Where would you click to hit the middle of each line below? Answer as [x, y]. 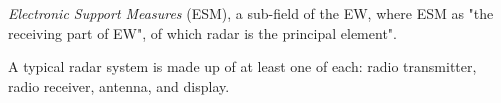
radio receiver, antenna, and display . [119, 85]
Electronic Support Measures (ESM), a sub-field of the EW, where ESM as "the [251, 13]
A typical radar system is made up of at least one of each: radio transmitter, [242, 66]
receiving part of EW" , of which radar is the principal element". [202, 32]
